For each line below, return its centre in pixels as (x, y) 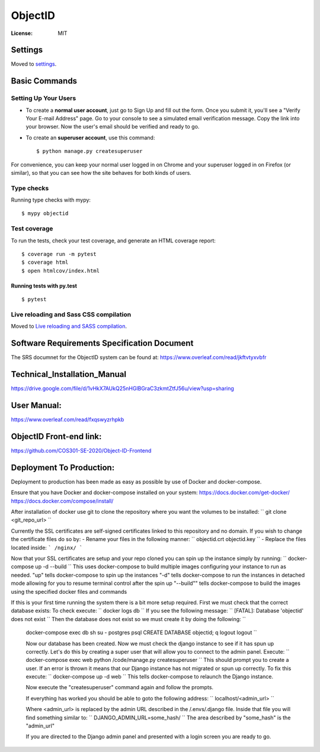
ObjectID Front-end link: (56, 436)
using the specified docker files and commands (69, 591)
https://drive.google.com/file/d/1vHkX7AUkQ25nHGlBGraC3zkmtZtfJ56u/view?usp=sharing (122, 389)
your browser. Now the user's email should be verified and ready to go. (113, 127)
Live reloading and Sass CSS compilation (71, 314)
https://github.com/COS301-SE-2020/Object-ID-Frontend (81, 450)
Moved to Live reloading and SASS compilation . (69, 327)
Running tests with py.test (44, 286)
